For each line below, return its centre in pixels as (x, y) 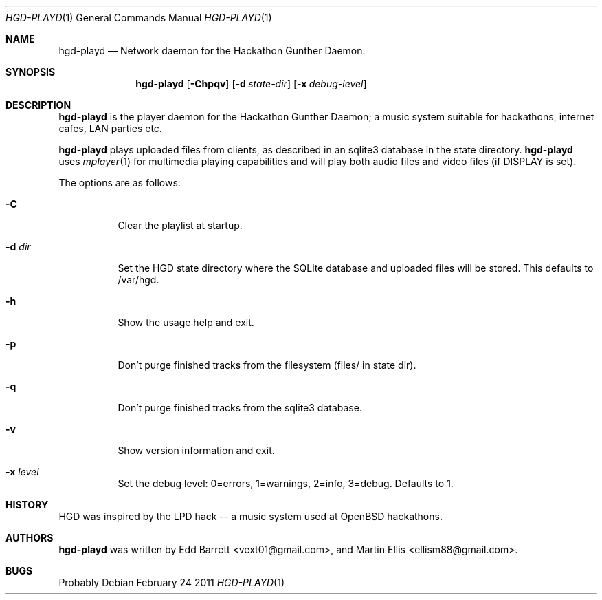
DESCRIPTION (38, 105)
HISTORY (27, 505)
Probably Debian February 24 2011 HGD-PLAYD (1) (172, 582)
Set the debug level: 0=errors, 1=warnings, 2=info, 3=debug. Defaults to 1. (286, 483)
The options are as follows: (120, 183)
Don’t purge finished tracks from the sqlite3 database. (240, 408)
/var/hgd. (138, 280)
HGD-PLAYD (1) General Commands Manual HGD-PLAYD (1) (139, 18)
